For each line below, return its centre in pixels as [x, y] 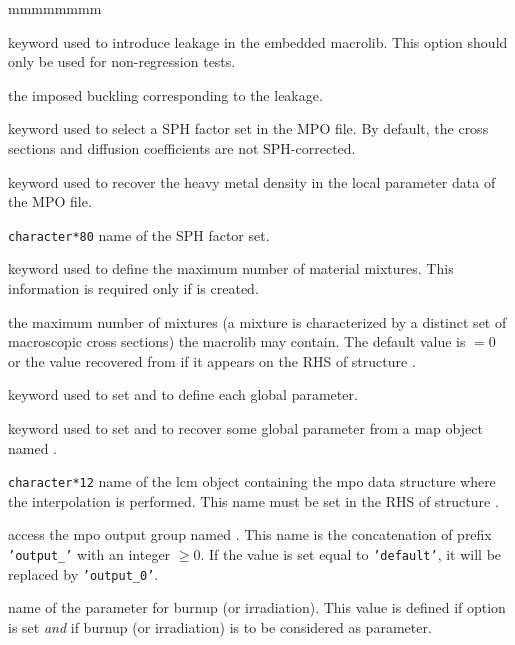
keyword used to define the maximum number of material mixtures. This [231, 268]
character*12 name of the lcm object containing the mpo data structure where [252, 481]
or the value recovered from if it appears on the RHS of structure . [212, 360]
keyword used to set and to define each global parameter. [183, 394]
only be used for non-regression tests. [122, 61]
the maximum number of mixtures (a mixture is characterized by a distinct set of [257, 321]
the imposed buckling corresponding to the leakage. [165, 94]
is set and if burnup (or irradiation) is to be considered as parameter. [220, 626]
